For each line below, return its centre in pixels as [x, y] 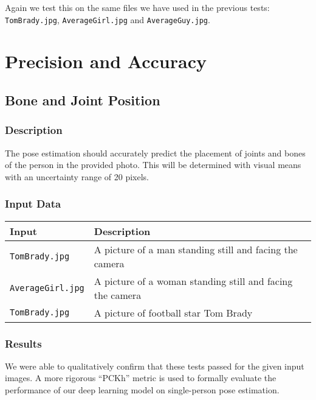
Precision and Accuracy [106, 61]
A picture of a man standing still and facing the [196, 249]
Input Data [33, 204]
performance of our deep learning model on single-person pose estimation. [142, 390]
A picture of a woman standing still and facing [193, 281]
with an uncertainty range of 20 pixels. [77, 176]
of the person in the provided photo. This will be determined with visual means [153, 165]
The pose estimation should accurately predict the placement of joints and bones [155, 153]
